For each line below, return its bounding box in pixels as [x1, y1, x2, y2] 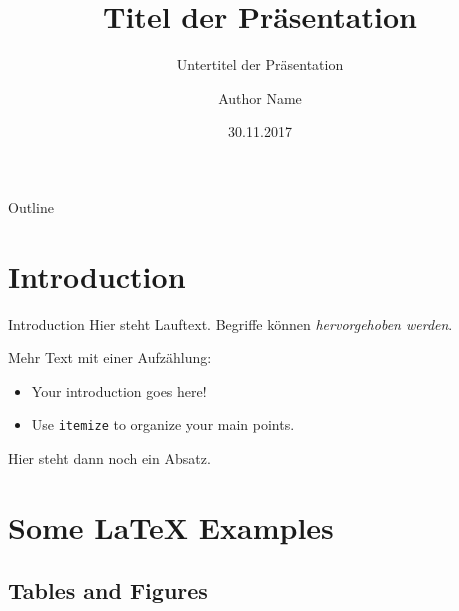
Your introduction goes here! [31, 380, 207, 401]
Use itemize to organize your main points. [31, 414, 295, 435]
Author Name [218, 87, 302, 108]
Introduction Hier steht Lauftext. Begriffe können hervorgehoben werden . [8, 313, 453, 334]
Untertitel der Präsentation [176, 54, 344, 75]
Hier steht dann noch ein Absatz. [8, 448, 211, 469]
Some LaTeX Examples [8, 506, 334, 547]
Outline [8, 196, 54, 217]
